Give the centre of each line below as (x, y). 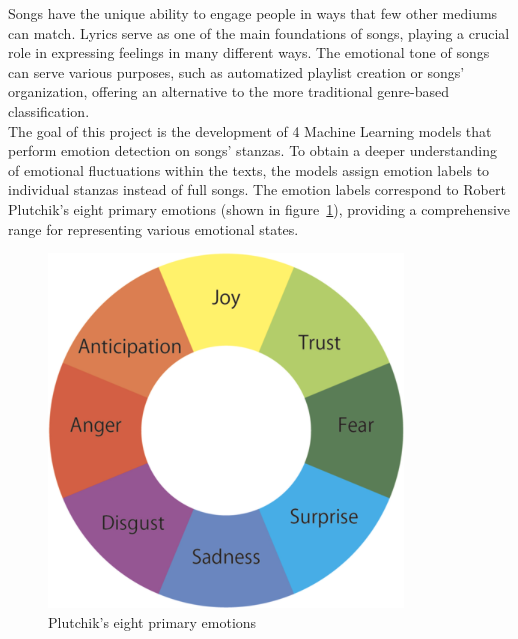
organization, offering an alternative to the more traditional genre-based (228, 91)
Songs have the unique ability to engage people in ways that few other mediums (253, 13)
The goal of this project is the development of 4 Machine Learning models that (250, 130)
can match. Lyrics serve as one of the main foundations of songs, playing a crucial (259, 32)
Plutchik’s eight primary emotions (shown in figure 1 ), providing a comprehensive (259, 208)
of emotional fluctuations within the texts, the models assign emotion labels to (249, 169)
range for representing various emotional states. (153, 228)
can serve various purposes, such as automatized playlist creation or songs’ (236, 71)
